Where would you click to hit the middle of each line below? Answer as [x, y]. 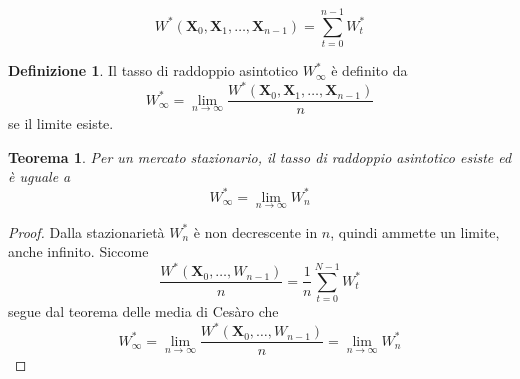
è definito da [369, 70]
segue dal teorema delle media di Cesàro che [143, 311]
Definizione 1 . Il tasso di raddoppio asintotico [153, 70]
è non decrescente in [255, 231]
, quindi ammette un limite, [415, 231]
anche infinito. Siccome [78, 251]
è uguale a [39, 176]
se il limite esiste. [61, 123]
